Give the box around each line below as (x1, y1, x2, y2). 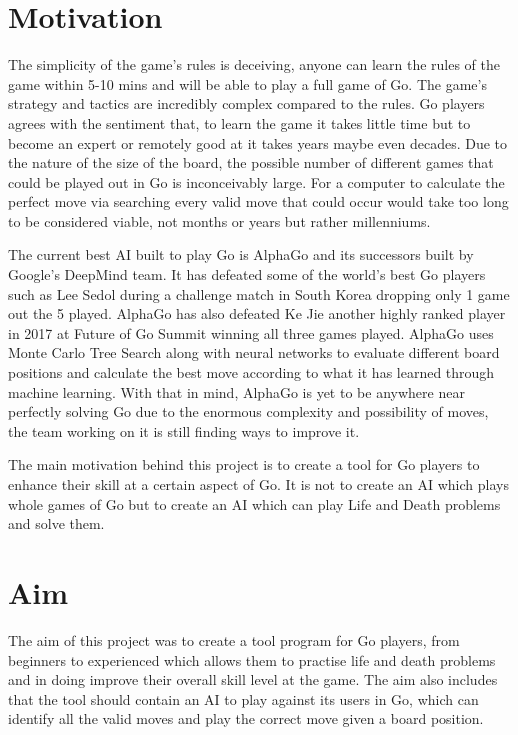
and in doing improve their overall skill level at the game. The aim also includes (8, 669, 498, 690)
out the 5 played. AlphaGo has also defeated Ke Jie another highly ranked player (8, 303, 506, 324)
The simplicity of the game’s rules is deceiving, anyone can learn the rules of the (8, 54, 501, 75)
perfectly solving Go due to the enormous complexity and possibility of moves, (8, 401, 489, 422)
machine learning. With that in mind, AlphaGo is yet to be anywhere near (8, 381, 465, 402)
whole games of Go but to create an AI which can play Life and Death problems (8, 493, 501, 514)
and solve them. (8, 513, 105, 534)
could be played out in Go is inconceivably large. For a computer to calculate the (8, 171, 505, 192)
